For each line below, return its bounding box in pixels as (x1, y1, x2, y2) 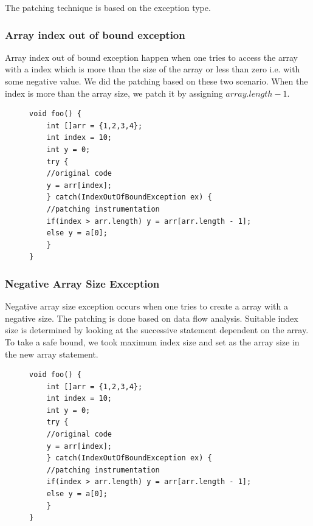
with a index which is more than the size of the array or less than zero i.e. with (5, 63, 300, 75)
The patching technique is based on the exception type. (5, 1, 211, 13)
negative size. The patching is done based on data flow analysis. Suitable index (5, 311, 298, 324)
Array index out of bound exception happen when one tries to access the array (5, 50, 298, 63)
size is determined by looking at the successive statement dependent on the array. (5, 324, 309, 336)
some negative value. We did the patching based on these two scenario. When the (5, 75, 308, 87)
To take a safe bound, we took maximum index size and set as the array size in (5, 335, 300, 348)
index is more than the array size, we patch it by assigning (5, 86, 223, 99)
